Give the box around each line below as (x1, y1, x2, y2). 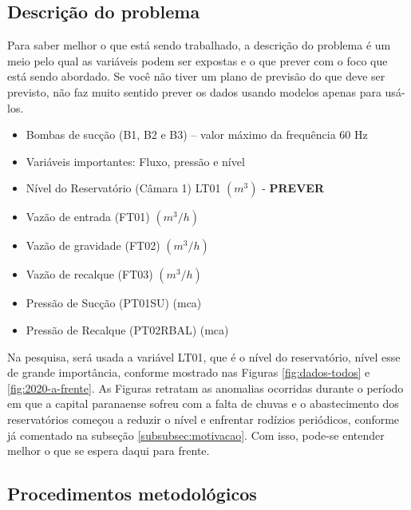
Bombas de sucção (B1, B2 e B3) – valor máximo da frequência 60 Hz (26, 126, 368, 143)
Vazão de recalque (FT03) (26, 266, 153, 283)
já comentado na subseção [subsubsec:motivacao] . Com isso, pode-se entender (7, 426, 385, 443)
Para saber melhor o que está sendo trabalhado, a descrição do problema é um (7, 37, 391, 53)
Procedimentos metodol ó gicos (7, 481, 257, 506)
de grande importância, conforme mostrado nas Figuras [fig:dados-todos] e (7, 364, 370, 381)
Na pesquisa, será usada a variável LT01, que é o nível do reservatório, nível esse (7, 348, 401, 365)
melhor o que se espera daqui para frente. (7, 442, 210, 459)
